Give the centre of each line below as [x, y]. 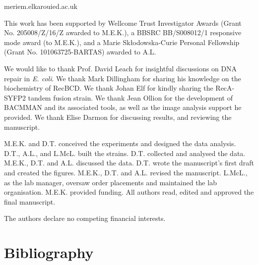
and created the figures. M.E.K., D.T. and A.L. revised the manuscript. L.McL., [126, 172]
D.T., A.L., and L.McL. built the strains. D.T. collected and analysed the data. [125, 153]
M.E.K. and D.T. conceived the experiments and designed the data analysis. [120, 143]
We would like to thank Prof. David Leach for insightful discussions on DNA [121, 68]
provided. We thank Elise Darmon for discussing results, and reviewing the [118, 117]
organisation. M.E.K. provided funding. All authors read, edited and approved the [129, 192]
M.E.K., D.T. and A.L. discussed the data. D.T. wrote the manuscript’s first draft [129, 163]
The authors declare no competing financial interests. [85, 218]
